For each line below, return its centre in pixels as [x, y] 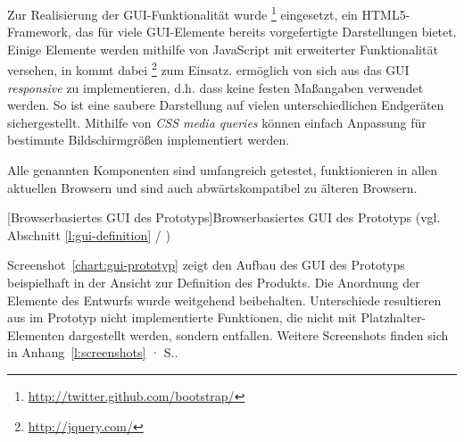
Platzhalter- [394, 317]
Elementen [36, 334]
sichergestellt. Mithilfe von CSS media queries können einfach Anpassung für [217, 122]
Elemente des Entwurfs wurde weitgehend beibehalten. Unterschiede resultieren [224, 300]
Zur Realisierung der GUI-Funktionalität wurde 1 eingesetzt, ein [182, 13]
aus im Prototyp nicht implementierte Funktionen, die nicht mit [182, 317]
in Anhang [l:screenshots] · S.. [93, 352]
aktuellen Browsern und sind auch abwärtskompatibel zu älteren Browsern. [212, 187]
